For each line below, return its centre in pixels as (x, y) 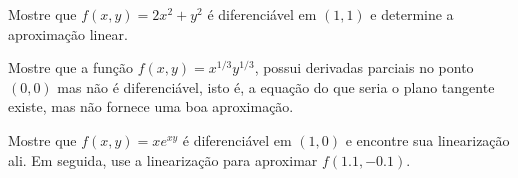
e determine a (412, 14)
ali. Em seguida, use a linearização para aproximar (163, 159)
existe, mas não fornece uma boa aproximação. (151, 106)
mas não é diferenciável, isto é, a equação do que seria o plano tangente (276, 86)
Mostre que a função (70, 67)
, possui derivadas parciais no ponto (364, 67)
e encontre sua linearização (427, 139)
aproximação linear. (68, 33)
